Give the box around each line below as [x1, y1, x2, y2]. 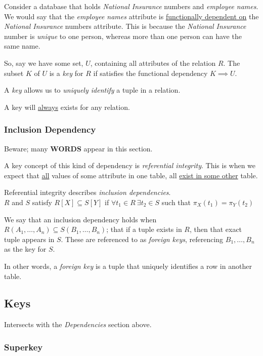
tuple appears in [4, 233, 55, 244]
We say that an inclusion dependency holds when [4, 214, 157, 224]
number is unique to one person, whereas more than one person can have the [4, 30, 242, 41]
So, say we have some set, [4, 57, 83, 68]
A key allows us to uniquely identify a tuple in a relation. [4, 85, 181, 95]
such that [161, 196, 191, 207]
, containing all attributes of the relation [90, 57, 216, 68]
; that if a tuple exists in [106, 224, 182, 234]
